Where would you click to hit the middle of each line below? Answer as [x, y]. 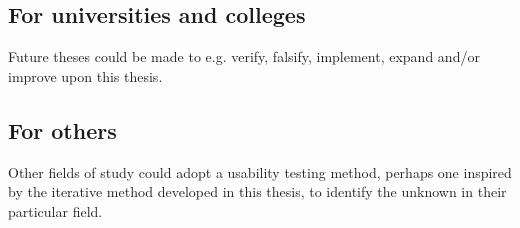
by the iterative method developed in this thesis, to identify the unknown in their [257, 191]
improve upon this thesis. [85, 75]
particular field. [55, 210]
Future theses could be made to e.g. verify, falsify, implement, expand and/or [244, 56]
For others [62, 129]
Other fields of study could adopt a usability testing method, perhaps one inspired [260, 171]
